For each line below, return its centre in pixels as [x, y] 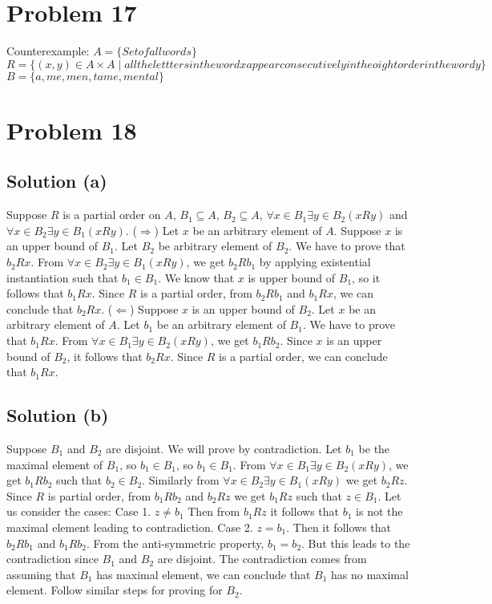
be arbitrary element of [215, 246]
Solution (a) [57, 181]
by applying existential [315, 262]
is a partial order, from [196, 293]
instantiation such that [63, 277]
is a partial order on [112, 215]
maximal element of [55, 464]
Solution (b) [58, 415]
